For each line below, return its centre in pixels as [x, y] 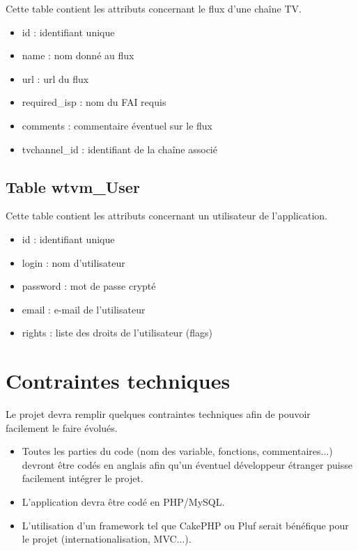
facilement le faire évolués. [62, 427]
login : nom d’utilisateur [73, 262]
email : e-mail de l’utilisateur [84, 309]
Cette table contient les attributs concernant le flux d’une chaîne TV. [154, 8]
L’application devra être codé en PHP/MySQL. [123, 502]
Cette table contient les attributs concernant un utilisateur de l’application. [166, 216]
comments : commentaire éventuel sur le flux [117, 125]
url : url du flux [55, 78]
